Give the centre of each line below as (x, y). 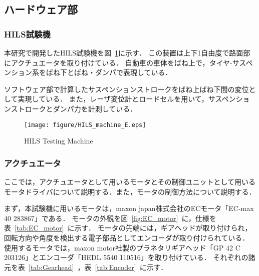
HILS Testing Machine (59, 141)
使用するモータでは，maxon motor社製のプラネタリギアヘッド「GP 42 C (122, 247)
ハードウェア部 (41, 9)
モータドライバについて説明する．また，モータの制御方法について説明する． (130, 191)
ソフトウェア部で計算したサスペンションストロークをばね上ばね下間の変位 (126, 89)
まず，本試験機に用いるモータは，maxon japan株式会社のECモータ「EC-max (129, 208)
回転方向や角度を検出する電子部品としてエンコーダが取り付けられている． (127, 237)
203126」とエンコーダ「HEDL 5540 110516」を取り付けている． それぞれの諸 (130, 257)
